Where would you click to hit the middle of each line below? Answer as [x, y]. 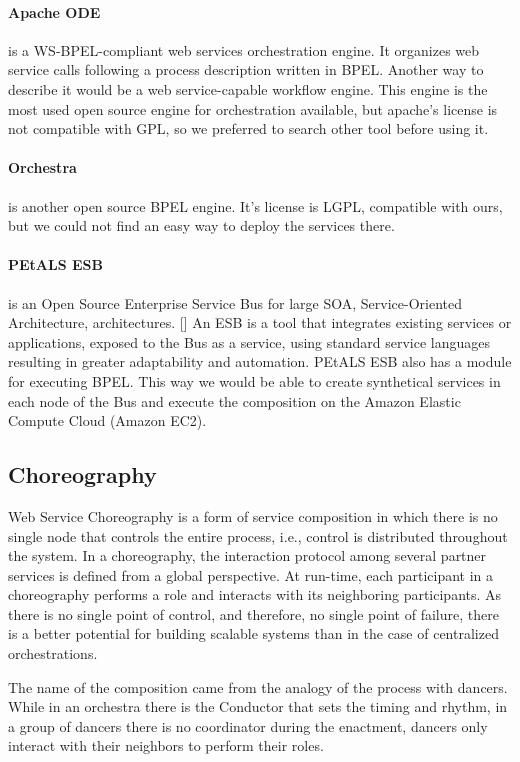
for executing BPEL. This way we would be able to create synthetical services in [254, 380]
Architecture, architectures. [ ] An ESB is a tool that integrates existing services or [260, 322]
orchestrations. [53, 653]
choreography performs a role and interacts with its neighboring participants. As [255, 594]
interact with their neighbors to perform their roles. [166, 745]
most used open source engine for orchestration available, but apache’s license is [253, 108]
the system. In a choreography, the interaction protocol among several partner [247, 555]
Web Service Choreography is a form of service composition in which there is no [253, 515]
